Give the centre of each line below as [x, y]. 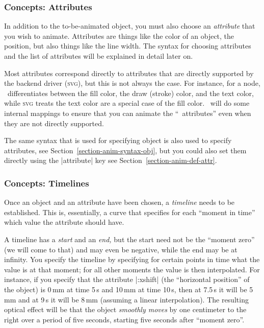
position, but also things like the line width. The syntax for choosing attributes [128, 46]
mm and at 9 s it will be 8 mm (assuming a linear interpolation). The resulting [126, 299]
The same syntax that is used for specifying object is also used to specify [118, 140]
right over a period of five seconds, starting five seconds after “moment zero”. [124, 319]
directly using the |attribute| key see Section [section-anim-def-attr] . [111, 160]
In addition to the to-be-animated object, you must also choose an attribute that [130, 26]
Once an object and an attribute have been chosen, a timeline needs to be [120, 202]
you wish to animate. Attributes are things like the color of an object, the [119, 36]
